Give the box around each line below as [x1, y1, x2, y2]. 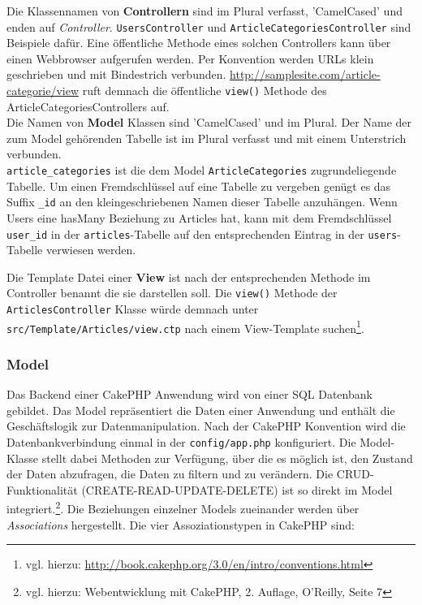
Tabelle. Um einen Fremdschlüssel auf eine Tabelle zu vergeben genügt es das [6, 177, 391, 194]
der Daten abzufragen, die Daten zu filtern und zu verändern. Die [6, 465, 334, 482]
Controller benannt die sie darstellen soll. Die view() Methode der [6, 284, 338, 301]
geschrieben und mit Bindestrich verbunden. [6, 66, 226, 83]
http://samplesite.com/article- [230, 66, 381, 83]
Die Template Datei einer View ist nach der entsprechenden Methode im [6, 268, 371, 285]
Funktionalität [6, 481, 78, 498]
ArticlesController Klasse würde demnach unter [6, 300, 259, 318]
